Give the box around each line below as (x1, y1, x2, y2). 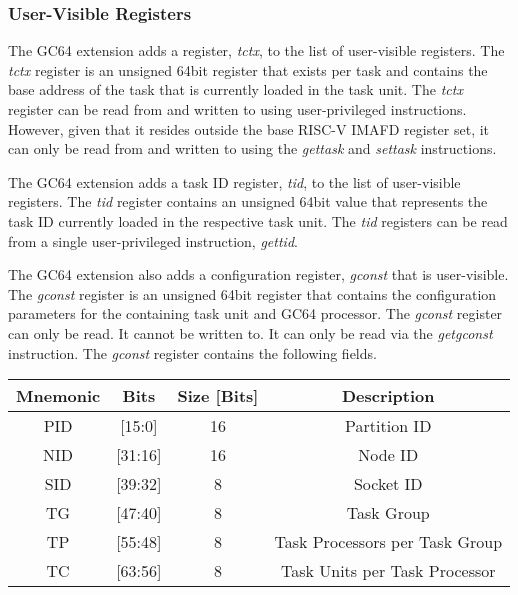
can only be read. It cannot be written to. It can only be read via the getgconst (8, 322, 493, 343)
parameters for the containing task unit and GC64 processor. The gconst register (8, 303, 503, 324)
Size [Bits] (177, 384, 259, 408)
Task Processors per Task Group (274, 530, 503, 554)
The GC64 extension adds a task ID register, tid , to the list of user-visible (8, 171, 461, 192)
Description (341, 384, 435, 408)
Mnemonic (16, 384, 101, 408)
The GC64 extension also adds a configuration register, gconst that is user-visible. (8, 264, 509, 285)
